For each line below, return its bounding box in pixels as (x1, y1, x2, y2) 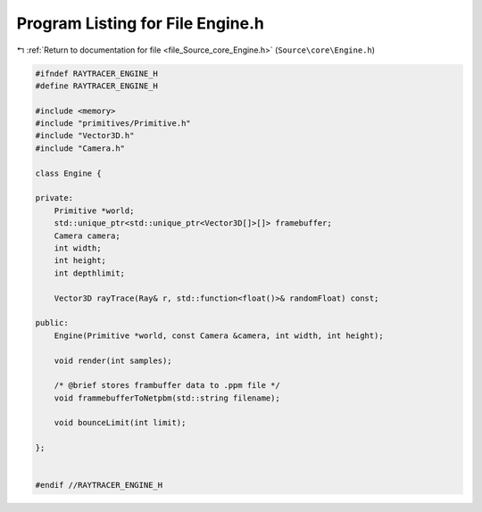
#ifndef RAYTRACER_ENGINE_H (35, 68, 158, 78)
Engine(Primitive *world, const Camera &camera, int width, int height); (54, 330, 384, 341)
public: (35, 318, 69, 328)
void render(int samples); (54, 355, 173, 366)
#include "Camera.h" (35, 143, 125, 153)
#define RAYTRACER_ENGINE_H (35, 80, 158, 91)
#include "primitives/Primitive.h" (35, 119, 191, 128)
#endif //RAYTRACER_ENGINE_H (35, 480, 163, 491)
